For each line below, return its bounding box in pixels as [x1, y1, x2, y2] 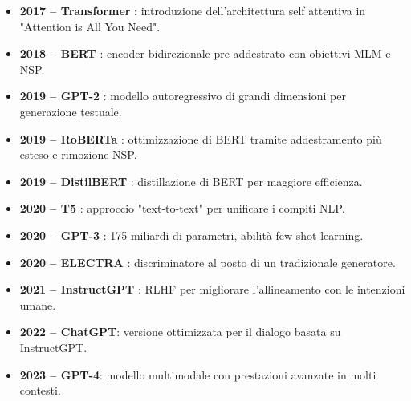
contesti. [19, 382, 61, 399]
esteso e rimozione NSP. [19, 146, 137, 163]
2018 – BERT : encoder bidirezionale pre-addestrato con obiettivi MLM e [19, 45, 391, 62]
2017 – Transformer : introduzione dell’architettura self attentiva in [19, 2, 366, 18]
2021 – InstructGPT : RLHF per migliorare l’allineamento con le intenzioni [19, 281, 405, 298]
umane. [19, 296, 56, 313]
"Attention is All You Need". [19, 18, 161, 34]
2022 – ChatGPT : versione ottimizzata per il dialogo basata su [19, 323, 341, 340]
